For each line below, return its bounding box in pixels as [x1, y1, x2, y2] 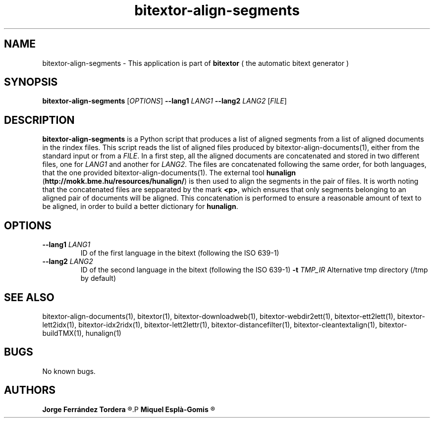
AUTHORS [4, 384, 56, 397]
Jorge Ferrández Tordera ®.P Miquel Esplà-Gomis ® [42, 405, 215, 414]
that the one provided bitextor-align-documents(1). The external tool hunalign [42, 168, 296, 177]
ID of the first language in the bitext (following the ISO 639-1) [80, 249, 279, 258]
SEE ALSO [4, 291, 54, 304]
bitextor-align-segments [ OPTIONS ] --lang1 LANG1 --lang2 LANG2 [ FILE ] [42, 97, 287, 105]
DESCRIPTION [4, 113, 75, 126]
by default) [80, 274, 116, 283]
